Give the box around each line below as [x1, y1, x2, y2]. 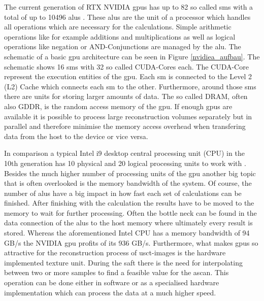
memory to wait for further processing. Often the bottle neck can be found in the [4, 207, 257, 218]
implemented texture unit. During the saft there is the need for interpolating [4, 257, 243, 267]
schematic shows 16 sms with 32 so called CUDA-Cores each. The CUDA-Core [4, 61, 249, 72]
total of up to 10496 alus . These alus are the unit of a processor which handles [4, 11, 251, 22]
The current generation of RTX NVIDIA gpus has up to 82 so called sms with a [4, 2, 253, 12]
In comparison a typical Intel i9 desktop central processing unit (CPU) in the [4, 148, 245, 158]
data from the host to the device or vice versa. [4, 130, 148, 141]
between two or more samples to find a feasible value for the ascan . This [4, 267, 229, 278]
